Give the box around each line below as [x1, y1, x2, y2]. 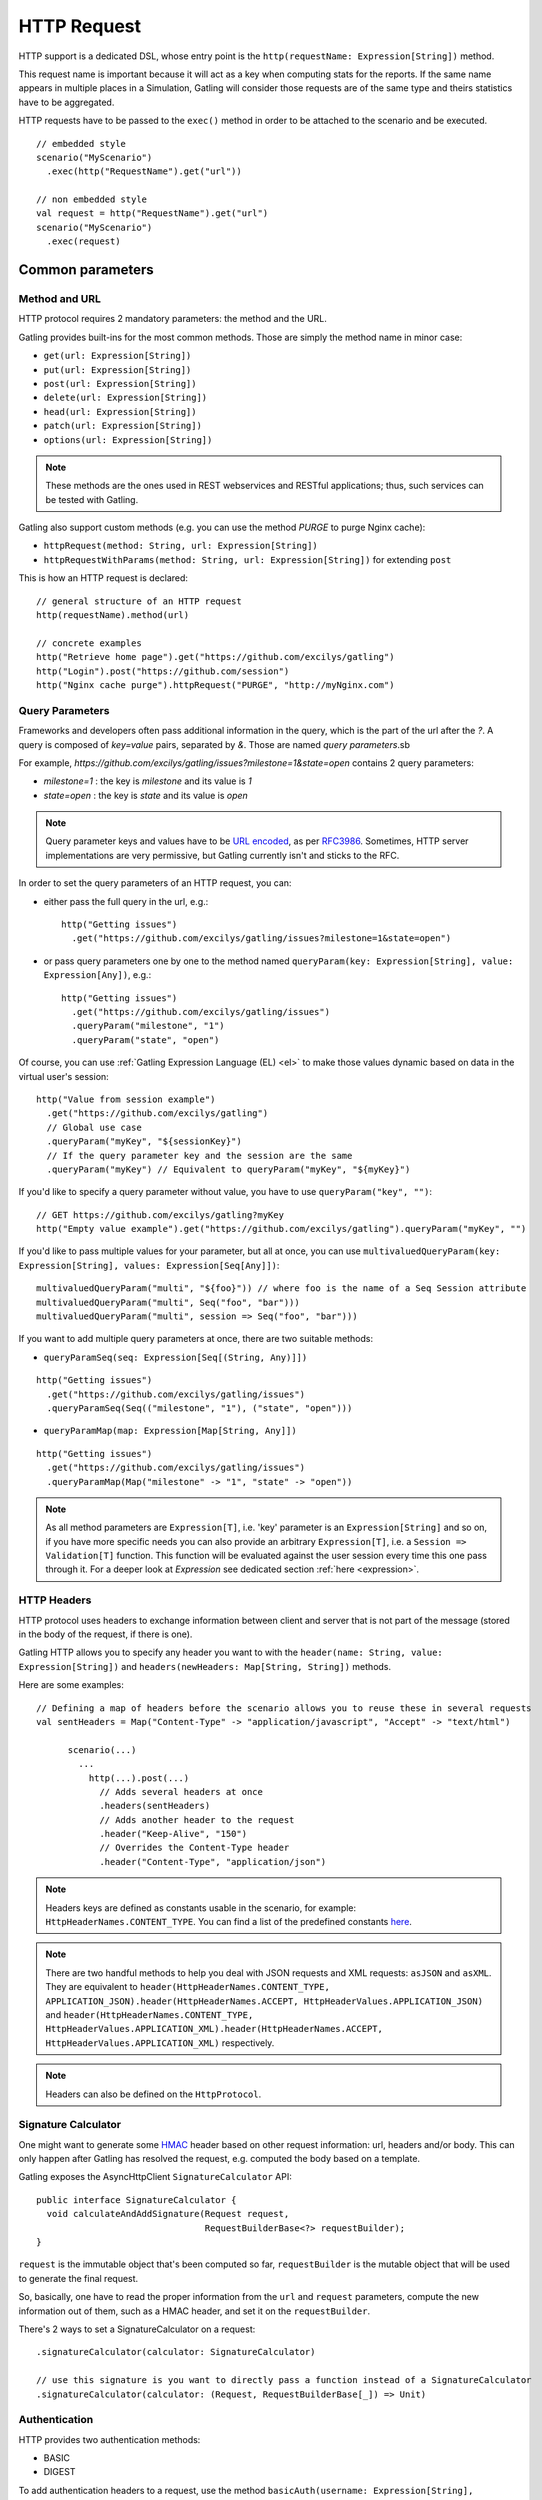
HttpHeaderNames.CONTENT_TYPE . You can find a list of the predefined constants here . [45, 1916, 412, 1928]
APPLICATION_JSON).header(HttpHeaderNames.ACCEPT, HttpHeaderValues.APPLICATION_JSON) [45, 1995, 484, 2007]
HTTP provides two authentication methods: [18, 2433, 201, 2445]
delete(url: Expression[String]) [43, 392, 208, 404]
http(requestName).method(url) [36, 610, 190, 621]
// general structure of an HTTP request [36, 595, 242, 607]
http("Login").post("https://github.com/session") [36, 665, 290, 677]
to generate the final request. [18, 2272, 139, 2284]
